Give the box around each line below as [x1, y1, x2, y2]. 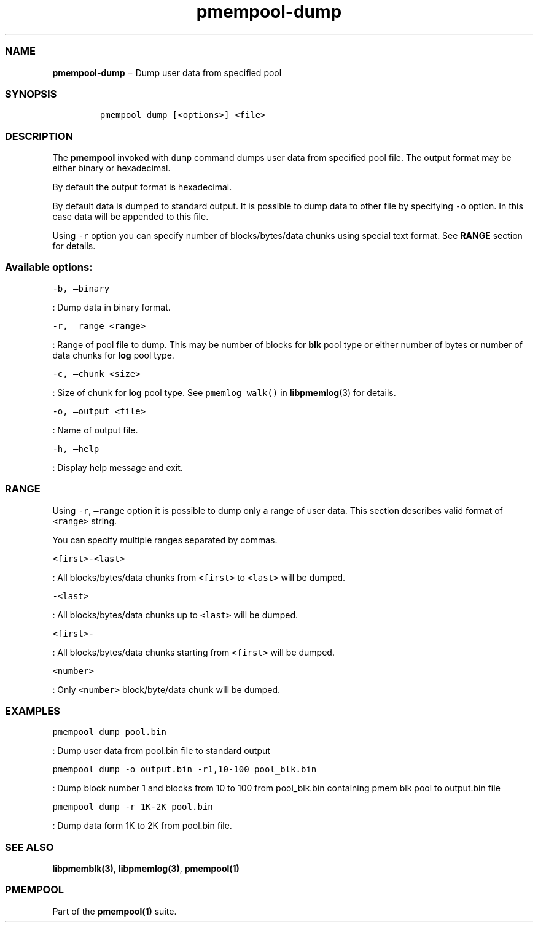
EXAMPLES [5, 704, 60, 717]
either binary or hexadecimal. [52, 163, 171, 173]
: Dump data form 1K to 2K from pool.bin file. [52, 820, 232, 831]
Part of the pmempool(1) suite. [52, 906, 177, 917]
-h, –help [52, 443, 99, 454]
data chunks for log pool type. [52, 349, 174, 360]
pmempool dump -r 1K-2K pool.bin [52, 802, 213, 812]
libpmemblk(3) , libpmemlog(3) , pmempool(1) [52, 863, 240, 874]
